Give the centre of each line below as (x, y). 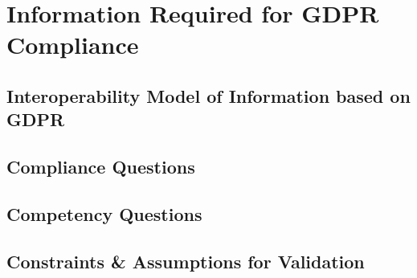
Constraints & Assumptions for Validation (186, 261)
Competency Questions (104, 213)
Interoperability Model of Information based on (208, 95)
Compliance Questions (101, 167)
